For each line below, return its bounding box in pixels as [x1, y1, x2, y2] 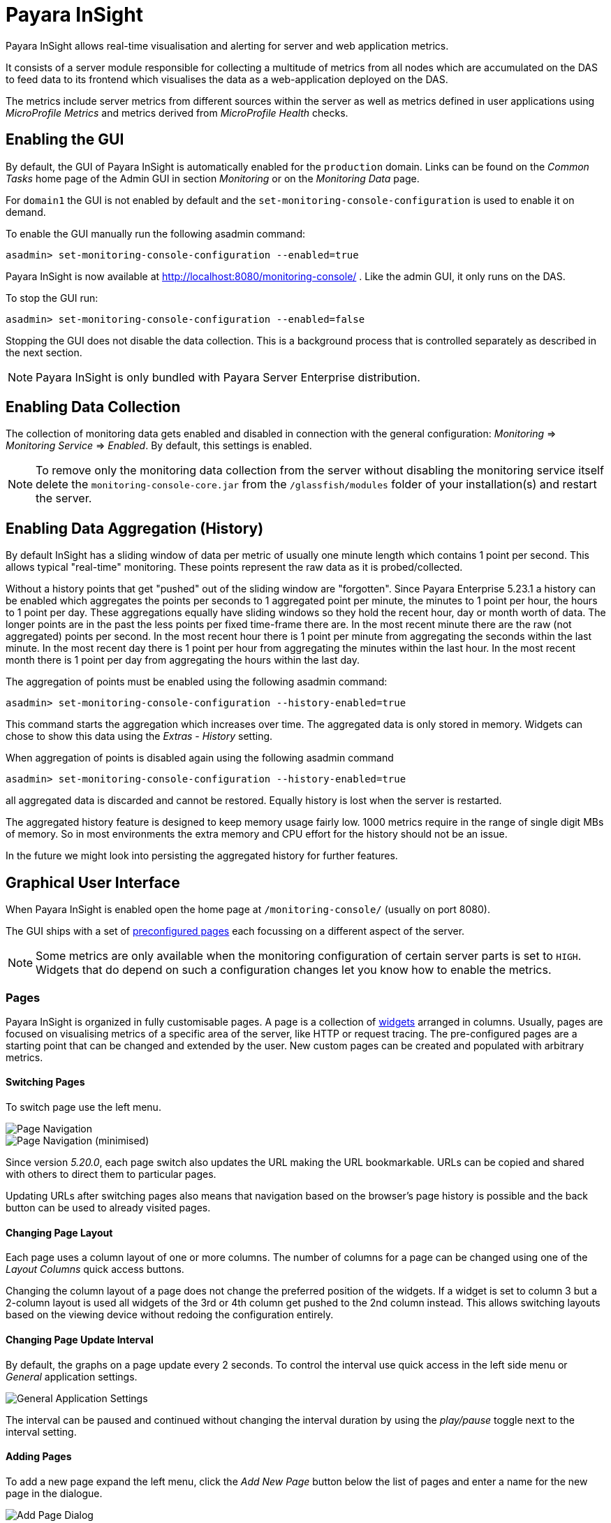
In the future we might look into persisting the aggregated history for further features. [6, 850, 398, 862]
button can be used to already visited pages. [6, 1202, 211, 1214]
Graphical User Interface [6, 873, 180, 891]
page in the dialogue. [6, 1487, 103, 1499]
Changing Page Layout [6, 1226, 113, 1239]
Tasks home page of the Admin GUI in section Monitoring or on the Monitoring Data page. [6, 172, 420, 184]
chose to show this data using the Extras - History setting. [6, 730, 273, 743]
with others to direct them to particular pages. [6, 1168, 216, 1181]
